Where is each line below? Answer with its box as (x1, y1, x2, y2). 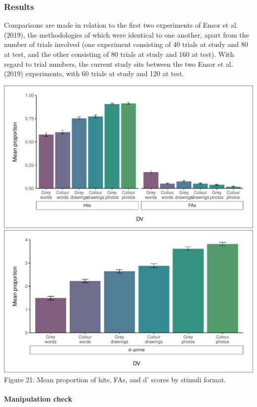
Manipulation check (4, 394, 73, 404)
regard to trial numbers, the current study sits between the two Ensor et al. (4, 58, 233, 69)
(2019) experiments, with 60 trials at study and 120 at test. (4, 68, 184, 79)
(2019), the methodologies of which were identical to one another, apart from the (4, 29, 249, 40)
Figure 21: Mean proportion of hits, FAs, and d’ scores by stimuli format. (4, 374, 226, 384)
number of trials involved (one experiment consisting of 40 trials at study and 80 (4, 39, 248, 49)
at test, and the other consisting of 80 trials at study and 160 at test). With (4, 49, 234, 59)
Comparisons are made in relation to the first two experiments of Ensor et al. (4, 20, 238, 30)
